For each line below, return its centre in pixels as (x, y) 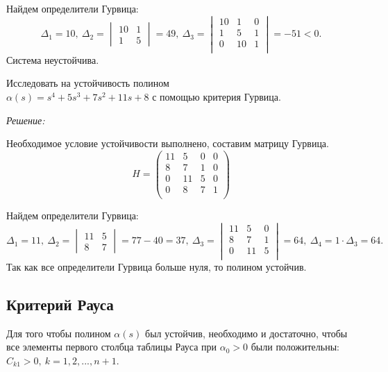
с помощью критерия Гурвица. (217, 97)
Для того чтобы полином (59, 333)
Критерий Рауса (60, 304)
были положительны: (295, 347)
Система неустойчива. (53, 59)
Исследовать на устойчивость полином (88, 83)
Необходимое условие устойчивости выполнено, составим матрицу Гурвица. (168, 143)
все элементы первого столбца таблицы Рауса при (112, 347)
